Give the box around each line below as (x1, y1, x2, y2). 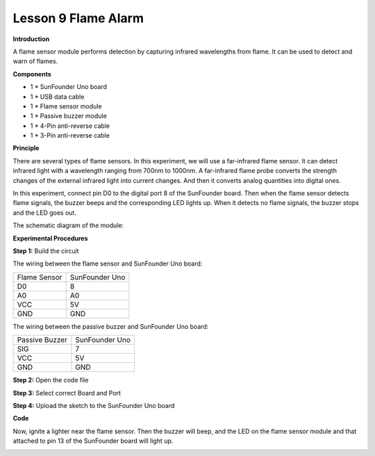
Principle (12, 144, 40, 152)
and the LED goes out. (12, 209, 76, 217)
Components (12, 70, 51, 78)
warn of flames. (12, 57, 58, 65)
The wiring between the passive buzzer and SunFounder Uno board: (12, 322, 209, 330)
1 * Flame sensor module (30, 101, 102, 111)
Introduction (12, 35, 50, 43)
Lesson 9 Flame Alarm (12, 10, 144, 26)
